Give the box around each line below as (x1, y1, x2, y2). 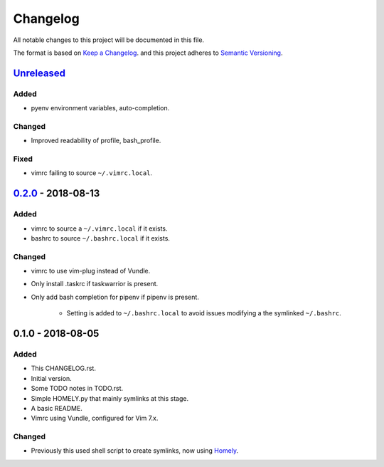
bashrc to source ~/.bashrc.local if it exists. (31, 233, 171, 242)
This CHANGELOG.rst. (31, 364, 96, 373)
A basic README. (31, 404, 83, 412)
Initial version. (31, 374, 73, 382)
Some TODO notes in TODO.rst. (31, 384, 124, 393)
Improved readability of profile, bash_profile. (31, 136, 161, 145)
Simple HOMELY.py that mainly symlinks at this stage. (31, 394, 188, 402)
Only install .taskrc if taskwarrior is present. (31, 280, 159, 288)
